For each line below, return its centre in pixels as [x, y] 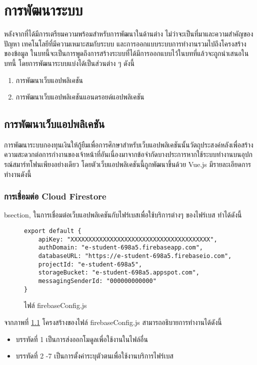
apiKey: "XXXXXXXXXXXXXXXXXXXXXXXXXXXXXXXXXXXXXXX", [128, 239]
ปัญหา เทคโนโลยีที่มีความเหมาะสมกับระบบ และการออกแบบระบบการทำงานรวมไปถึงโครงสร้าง [125, 43]
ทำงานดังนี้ [18, 174]
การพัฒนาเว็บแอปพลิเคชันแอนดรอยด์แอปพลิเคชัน [80, 97]
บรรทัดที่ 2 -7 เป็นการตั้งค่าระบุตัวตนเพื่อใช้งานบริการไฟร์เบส [94, 356]
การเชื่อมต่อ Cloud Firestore [55, 196]
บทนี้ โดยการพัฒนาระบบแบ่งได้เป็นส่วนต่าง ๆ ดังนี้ [69, 63]
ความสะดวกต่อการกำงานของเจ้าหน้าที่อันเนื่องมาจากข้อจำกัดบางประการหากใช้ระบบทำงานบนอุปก [128, 154]
